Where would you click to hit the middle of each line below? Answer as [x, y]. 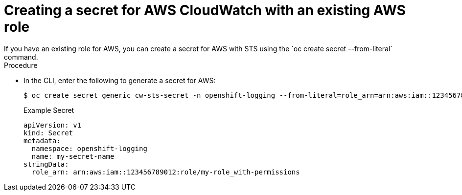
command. [21, 57]
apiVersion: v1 [53, 125]
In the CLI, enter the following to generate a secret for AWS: [120, 80]
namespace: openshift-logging [89, 148]
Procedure [21, 65]
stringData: [46, 164]
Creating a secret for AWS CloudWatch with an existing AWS [205, 10]
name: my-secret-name [73, 156]
